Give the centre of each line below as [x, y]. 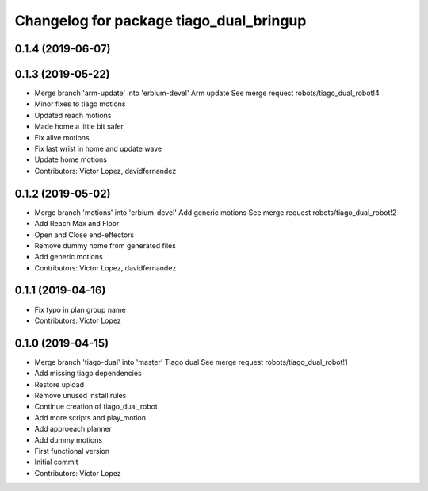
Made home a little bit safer [79, 126]
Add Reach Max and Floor [77, 224]
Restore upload [59, 384]
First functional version [72, 451]
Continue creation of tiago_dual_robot [96, 407]
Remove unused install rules [80, 396]
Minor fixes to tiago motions [80, 104]
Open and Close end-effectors [84, 235]
